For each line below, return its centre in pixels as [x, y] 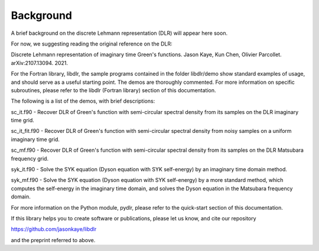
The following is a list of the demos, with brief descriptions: [83, 101]
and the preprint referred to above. [53, 240]
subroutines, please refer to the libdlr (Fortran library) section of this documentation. [113, 90]
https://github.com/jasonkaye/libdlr [54, 229]
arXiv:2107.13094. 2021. [39, 63]
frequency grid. [30, 158]
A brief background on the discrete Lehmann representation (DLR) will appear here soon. [119, 33]
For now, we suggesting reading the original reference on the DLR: [92, 44]
